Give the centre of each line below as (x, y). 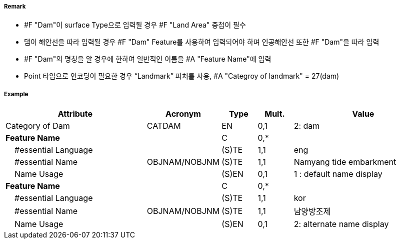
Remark (15, 7)
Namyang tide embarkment (345, 162)
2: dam (307, 126)
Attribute (75, 114)
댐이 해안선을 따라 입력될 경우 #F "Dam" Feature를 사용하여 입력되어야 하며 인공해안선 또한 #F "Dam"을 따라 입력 (202, 42)
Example (16, 94)
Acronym (183, 114)
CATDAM (164, 126)
